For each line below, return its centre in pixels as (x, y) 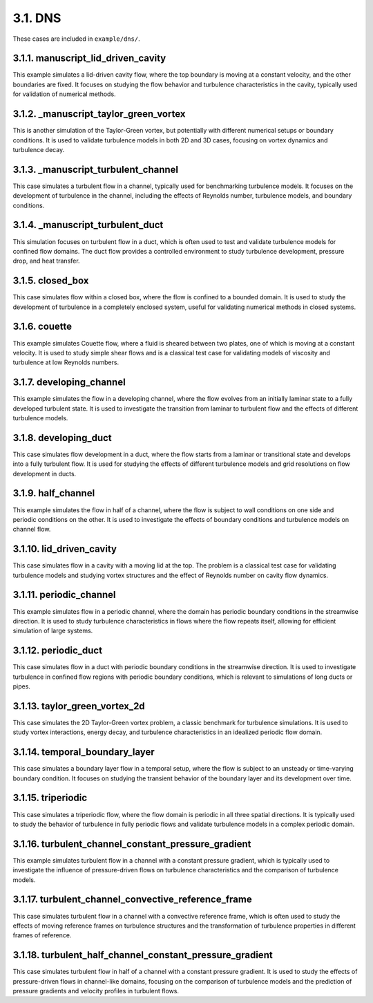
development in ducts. (45, 474)
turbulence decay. (39, 149)
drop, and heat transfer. (46, 261)
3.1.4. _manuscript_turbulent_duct (88, 225)
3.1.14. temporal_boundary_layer (84, 752)
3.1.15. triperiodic (50, 798)
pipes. (22, 686)
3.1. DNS (37, 18)
